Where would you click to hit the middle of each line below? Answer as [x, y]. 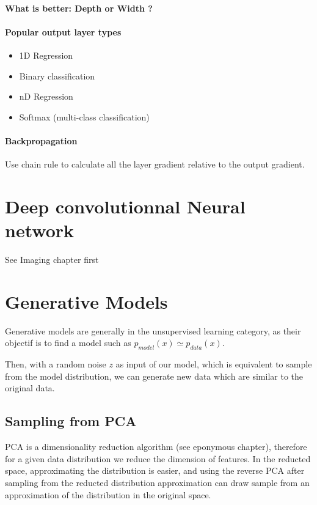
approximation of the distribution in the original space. [108, 494]
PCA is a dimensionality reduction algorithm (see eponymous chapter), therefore [156, 447]
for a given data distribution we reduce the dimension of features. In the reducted [158, 458]
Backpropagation [41, 140]
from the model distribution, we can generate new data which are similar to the [154, 376]
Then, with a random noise [56, 364]
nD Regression [46, 96]
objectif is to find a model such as [68, 343]
